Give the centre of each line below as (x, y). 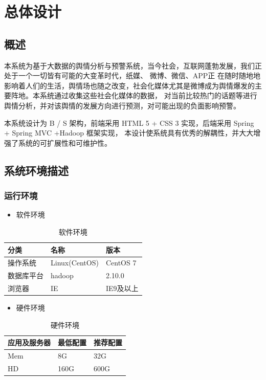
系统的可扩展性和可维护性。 (65, 142)
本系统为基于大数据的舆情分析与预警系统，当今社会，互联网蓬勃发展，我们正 (133, 65)
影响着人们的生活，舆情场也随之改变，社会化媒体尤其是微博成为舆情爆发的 (129, 85)
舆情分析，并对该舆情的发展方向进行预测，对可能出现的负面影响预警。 (122, 105)
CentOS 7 (121, 263)
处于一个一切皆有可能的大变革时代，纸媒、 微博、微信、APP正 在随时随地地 (132, 75)
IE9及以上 (122, 288)
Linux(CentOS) (75, 263)
